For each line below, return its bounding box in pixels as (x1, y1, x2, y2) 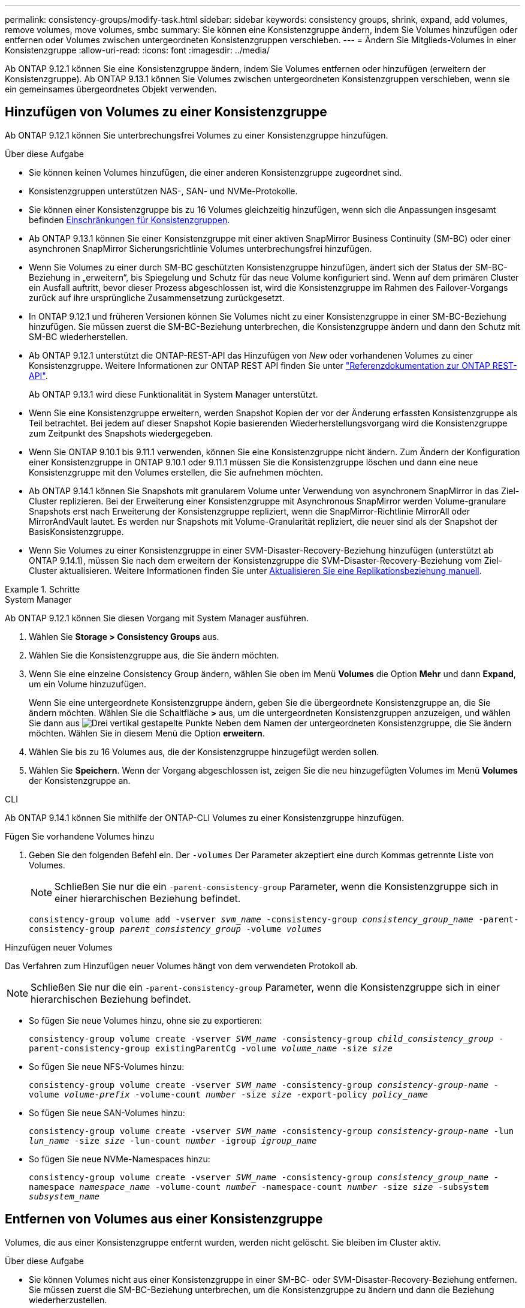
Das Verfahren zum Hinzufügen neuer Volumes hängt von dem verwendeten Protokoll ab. (5, 960, 358, 971)
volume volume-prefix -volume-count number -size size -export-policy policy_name (29, 1089, 428, 1099)
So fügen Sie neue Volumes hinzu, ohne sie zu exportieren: (29, 1015, 262, 1026)
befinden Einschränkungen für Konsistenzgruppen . (29, 214, 230, 225)
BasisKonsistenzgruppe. (29, 526, 124, 537)
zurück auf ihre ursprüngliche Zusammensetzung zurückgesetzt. (29, 292, 285, 303)
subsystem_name (29, 1191, 100, 1201)
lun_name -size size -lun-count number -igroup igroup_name (29, 1135, 317, 1145)
